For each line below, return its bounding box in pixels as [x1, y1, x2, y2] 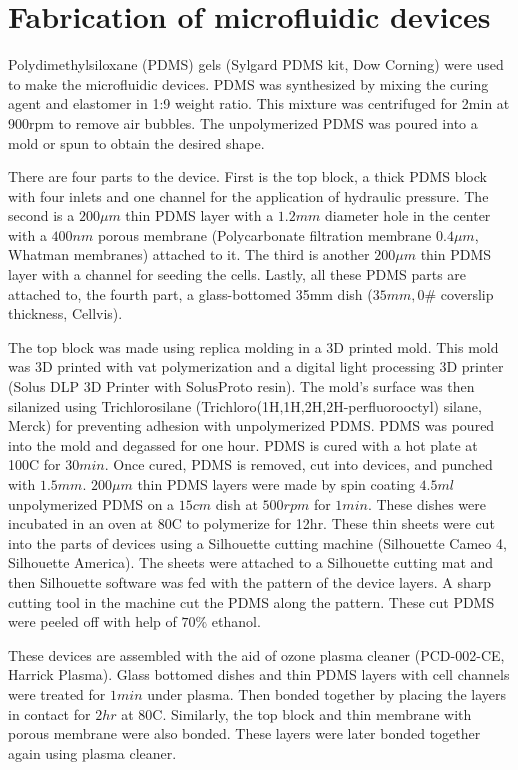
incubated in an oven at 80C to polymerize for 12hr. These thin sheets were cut [8, 513, 495, 534]
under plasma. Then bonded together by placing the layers [147, 683, 507, 704]
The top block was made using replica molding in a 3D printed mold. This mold [8, 336, 499, 357]
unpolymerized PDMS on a [8, 493, 175, 514]
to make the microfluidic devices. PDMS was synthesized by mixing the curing [8, 73, 489, 94]
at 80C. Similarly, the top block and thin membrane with [121, 703, 472, 724]
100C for [8, 454, 61, 475]
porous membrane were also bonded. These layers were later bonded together [8, 723, 481, 744]
